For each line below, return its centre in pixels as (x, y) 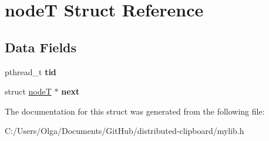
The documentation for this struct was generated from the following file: (135, 111)
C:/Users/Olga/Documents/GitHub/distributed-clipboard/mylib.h (125, 131)
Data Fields (41, 47)
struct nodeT (28, 91)
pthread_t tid (31, 71)
